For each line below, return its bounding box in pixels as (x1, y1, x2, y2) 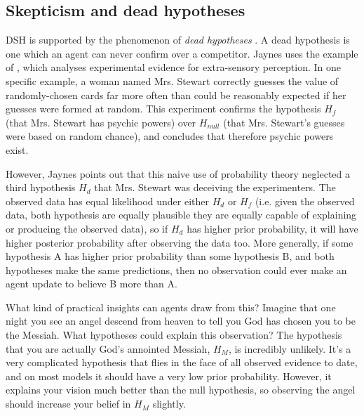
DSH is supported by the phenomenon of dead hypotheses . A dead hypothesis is (6, 32, 350, 47)
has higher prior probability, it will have (187, 221, 358, 235)
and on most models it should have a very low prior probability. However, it (6, 368, 332, 383)
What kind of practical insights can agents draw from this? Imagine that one (6, 299, 336, 314)
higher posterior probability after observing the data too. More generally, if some (6, 235, 353, 249)
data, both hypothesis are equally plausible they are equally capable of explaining (6, 207, 357, 222)
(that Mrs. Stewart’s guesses (223, 115, 345, 129)
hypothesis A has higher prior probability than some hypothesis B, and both (6, 249, 335, 264)
